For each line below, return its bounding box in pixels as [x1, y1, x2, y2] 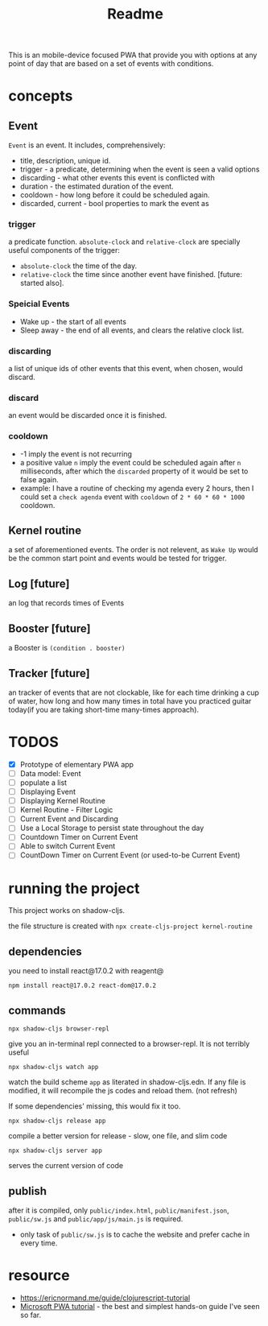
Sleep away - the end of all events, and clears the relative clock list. [19, 325, 244, 335]
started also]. [19, 279, 64, 288]
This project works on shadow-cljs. [8, 906, 126, 915]
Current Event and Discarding [19, 814, 119, 824]
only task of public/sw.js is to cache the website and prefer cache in [19, 1229, 250, 1239]
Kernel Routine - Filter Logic [19, 805, 113, 815]
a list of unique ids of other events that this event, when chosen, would [8, 364, 243, 374]
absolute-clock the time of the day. [19, 261, 138, 271]
